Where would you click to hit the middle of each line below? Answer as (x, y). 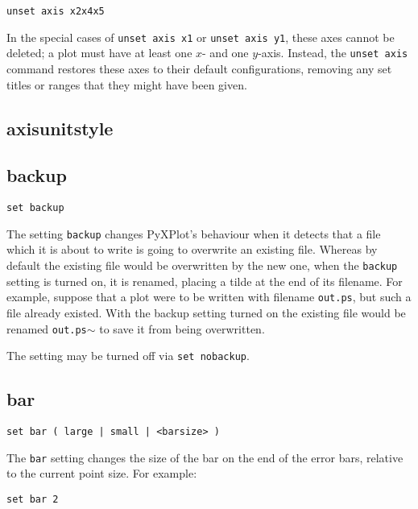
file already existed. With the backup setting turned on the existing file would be (206, 312)
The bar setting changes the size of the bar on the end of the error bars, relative (205, 457)
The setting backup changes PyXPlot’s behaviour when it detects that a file (194, 233)
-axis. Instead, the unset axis (333, 53)
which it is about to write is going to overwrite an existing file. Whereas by (192, 249)
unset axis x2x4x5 (56, 11)
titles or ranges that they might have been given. (127, 84)
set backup (35, 208)
